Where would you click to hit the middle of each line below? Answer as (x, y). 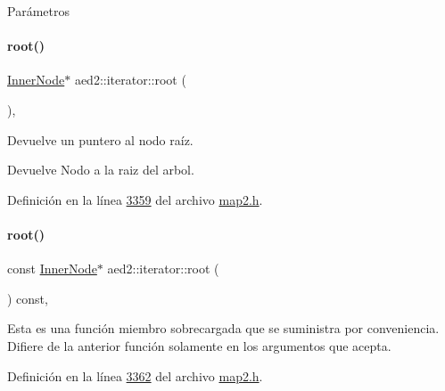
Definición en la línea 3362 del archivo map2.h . (135, 375)
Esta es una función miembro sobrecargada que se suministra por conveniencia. (223, 328)
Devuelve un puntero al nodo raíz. (100, 139)
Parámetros (38, 11)
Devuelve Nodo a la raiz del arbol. (101, 170)
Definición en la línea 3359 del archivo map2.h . (135, 199)
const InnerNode (52, 269)
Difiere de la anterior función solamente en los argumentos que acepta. (199, 345)
